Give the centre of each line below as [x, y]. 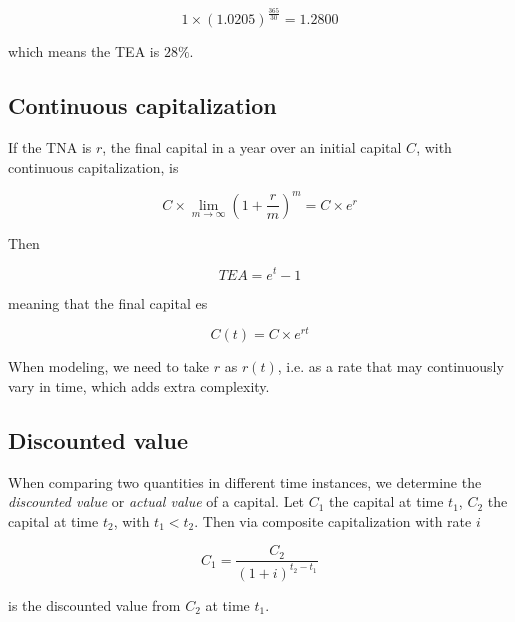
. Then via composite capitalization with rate [333, 520]
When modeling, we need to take [109, 366]
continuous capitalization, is [93, 166]
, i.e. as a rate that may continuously [390, 366]
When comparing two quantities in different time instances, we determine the [245, 481]
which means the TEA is [84, 51]
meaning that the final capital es [108, 302]
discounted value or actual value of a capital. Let [156, 501]
